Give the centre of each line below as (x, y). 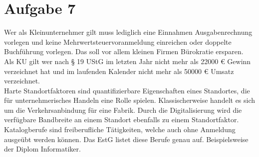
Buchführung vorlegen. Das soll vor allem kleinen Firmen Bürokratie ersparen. (124, 51)
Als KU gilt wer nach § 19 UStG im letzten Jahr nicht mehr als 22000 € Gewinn (128, 61)
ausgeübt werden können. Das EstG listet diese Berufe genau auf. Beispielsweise (126, 139)
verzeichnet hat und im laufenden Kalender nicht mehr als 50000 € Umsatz (119, 71)
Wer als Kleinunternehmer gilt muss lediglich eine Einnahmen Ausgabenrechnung (128, 32)
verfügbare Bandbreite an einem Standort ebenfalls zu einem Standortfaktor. (122, 119)
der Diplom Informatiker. (42, 149)
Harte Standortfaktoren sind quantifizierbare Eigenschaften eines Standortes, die (127, 90)
